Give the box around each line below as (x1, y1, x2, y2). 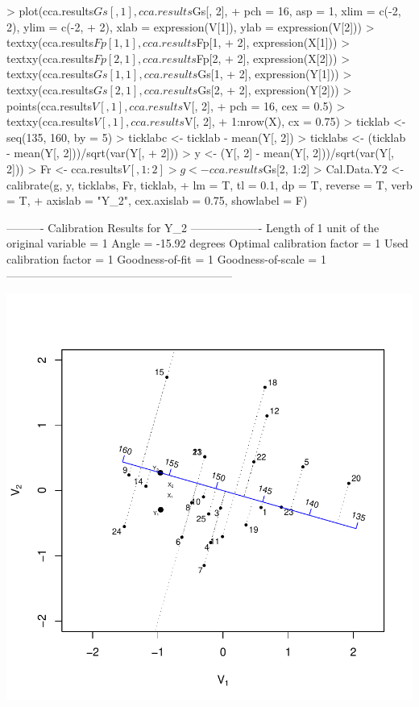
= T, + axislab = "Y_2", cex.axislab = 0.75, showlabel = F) (6, 192, 308, 209)
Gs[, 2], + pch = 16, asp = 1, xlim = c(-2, (192, 2, 401, 19)
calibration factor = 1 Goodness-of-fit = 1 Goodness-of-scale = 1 (6, 250, 326, 267)
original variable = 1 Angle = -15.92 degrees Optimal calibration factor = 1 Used (6, 235, 409, 252)
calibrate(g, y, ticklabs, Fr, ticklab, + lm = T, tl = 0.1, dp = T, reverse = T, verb (6, 176, 413, 193)
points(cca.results (6, 97, 93, 114)
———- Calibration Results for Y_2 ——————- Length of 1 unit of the (6, 218, 380, 235)
